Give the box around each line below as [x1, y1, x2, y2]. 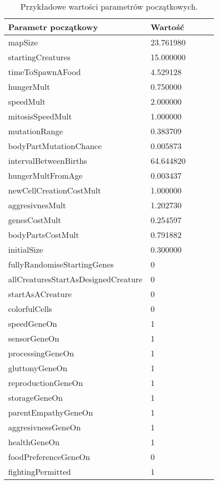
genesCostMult [8, 214, 61, 226]
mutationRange [8, 125, 63, 137]
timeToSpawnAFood [8, 66, 81, 78]
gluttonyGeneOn [8, 362, 67, 374]
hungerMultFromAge [8, 170, 83, 181]
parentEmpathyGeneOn [8, 406, 93, 418]
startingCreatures [8, 51, 71, 63]
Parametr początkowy [8, 21, 98, 33]
